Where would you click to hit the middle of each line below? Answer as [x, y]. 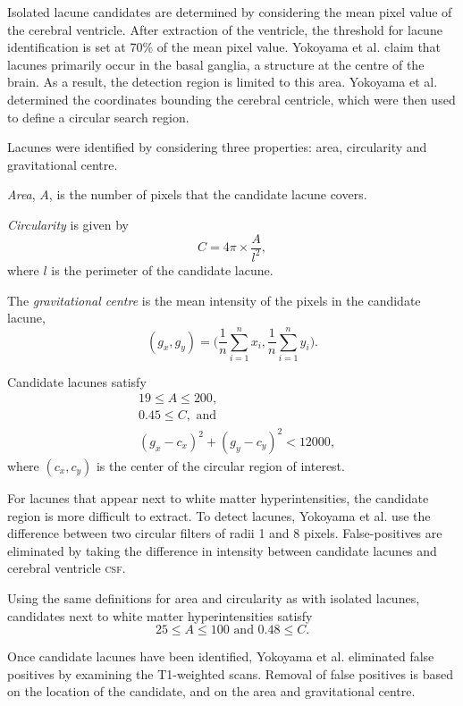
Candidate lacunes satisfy [77, 381]
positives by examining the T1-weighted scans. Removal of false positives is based [230, 673]
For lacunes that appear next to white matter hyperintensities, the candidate [218, 498]
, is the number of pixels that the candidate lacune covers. [208, 194]
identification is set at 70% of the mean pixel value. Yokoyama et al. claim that [224, 47]
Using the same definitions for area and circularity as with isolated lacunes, [214, 598]
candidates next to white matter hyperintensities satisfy [160, 615]
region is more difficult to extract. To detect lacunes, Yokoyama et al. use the [219, 515]
